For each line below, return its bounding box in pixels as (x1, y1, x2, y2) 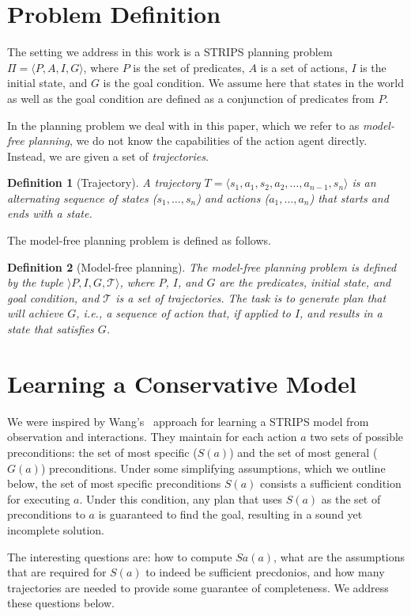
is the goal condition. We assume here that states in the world (103, 74, 404, 91)
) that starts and (309, 189, 389, 206)
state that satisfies (7, 321, 94, 337)
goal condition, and (7, 289, 100, 306)
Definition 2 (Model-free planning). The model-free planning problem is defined (7, 258, 397, 275)
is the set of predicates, (133, 59, 245, 75)
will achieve (7, 305, 64, 321)
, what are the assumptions (273, 548, 405, 565)
